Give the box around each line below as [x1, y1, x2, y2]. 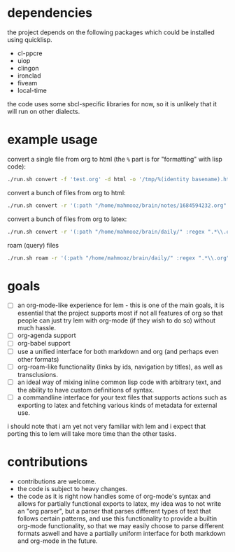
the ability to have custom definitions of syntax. [17, 385, 155, 394]
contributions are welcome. [17, 477, 97, 486]
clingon [17, 64, 40, 72]
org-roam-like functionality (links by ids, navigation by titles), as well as [17, 362, 223, 371]
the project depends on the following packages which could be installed [7, 28, 215, 36]
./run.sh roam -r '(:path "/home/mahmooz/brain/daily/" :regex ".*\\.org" [7, 254, 230, 262]
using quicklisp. [7, 35, 52, 43]
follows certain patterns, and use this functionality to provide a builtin [17, 514, 218, 523]
